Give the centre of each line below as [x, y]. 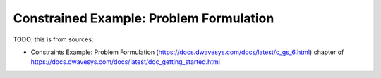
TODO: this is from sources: [53, 39]
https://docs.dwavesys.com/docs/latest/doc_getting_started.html [126, 62]
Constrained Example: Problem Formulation [144, 18]
